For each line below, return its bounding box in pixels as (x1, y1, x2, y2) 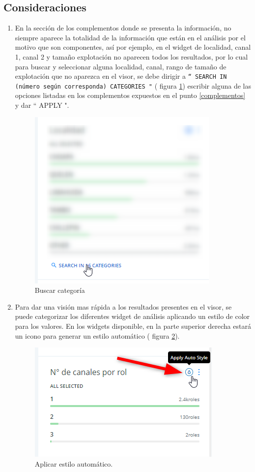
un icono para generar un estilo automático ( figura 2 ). (15, 330, 180, 341)
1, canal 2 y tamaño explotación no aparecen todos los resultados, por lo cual (15, 51, 248, 62)
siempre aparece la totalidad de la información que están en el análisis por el (15, 32, 246, 42)
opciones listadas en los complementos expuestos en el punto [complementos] (15, 90, 246, 100)
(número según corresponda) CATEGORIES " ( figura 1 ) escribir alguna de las (15, 80, 251, 91)
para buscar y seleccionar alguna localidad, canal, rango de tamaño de (15, 61, 227, 71)
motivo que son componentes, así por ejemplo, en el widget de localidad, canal (15, 42, 251, 52)
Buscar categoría (34, 285, 85, 295)
